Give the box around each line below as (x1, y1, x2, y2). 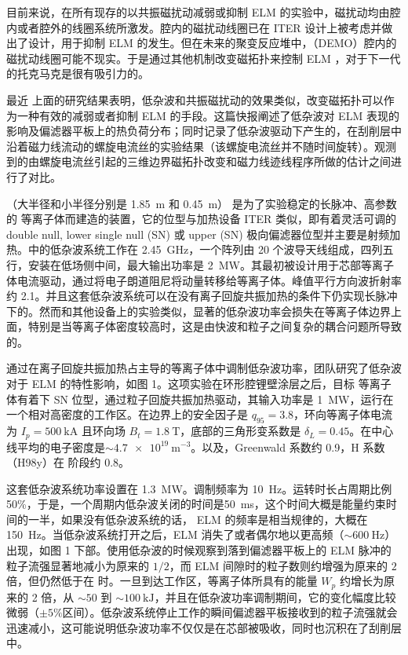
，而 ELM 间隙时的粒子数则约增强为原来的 (169, 557, 388, 573)
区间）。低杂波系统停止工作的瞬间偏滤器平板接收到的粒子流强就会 (62, 604, 398, 620)
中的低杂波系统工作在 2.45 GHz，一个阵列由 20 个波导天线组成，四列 (27, 241, 383, 258)
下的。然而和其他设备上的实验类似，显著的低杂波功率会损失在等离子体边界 (6, 302, 391, 319)
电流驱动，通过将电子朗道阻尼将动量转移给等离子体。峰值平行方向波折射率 (16, 272, 402, 288)
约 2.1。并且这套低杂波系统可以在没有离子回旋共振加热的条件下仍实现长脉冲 (6, 287, 398, 304)
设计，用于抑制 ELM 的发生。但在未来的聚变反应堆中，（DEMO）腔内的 (27, 35, 397, 51)
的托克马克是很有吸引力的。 (6, 65, 149, 82)
